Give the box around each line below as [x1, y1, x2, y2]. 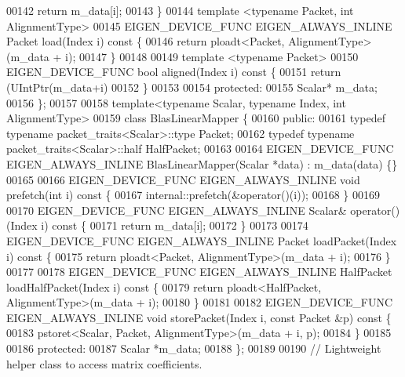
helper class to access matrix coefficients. [6, 355, 202, 372]
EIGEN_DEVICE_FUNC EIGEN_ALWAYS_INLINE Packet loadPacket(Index [6, 232, 397, 248]
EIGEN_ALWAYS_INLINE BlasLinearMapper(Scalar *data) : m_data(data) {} [6, 155, 398, 172]
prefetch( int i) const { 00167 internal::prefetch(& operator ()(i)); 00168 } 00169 [6, 187, 380, 203]
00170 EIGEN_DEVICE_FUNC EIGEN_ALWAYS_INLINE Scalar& [6, 201, 347, 218]
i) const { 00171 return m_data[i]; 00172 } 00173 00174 [41, 217, 308, 234]
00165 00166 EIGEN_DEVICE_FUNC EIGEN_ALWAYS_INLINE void [6, 171, 360, 187]
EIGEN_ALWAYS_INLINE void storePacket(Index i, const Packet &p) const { [6, 309, 392, 325]
